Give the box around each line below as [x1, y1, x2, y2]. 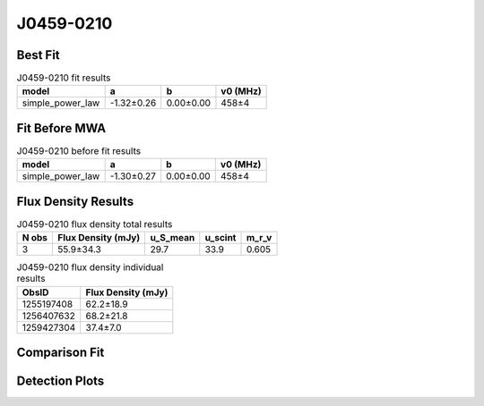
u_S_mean [150, 232, 195, 244]
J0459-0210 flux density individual [16, 261, 164, 274]
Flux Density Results [16, 193, 134, 209]
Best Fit [16, 47, 60, 63]
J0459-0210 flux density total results [16, 218, 173, 231]
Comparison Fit [16, 345, 105, 360]
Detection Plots [16, 374, 105, 389]
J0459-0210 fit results [16, 72, 111, 84]
